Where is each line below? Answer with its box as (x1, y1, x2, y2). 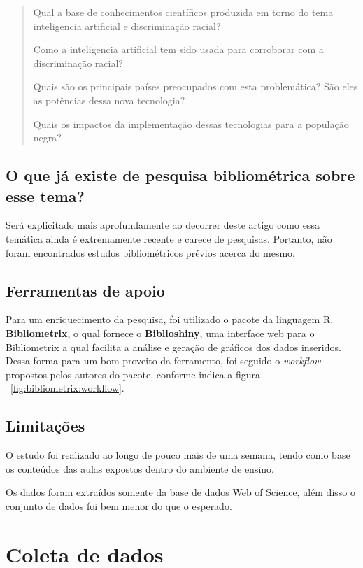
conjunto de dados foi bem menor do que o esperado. (6, 498, 232, 513)
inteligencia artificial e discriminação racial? (33, 18, 221, 33)
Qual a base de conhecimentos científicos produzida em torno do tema (33, 5, 334, 19)
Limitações (6, 415, 85, 436)
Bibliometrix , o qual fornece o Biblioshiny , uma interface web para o (6, 325, 315, 340)
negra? (33, 130, 62, 145)
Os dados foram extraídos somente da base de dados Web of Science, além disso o (6, 485, 355, 499)
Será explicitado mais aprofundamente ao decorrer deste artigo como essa (6, 218, 320, 232)
